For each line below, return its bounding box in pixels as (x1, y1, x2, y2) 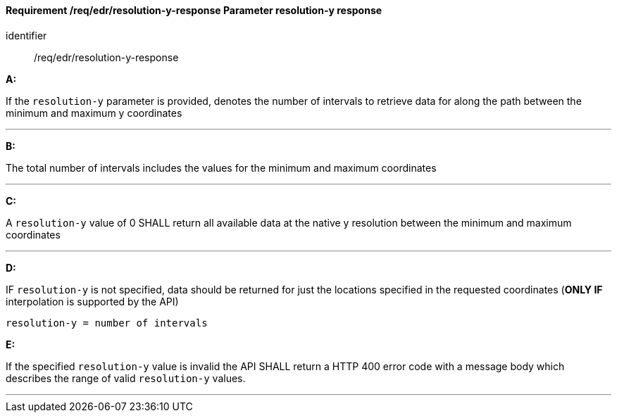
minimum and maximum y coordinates (6, 106, 182, 119)
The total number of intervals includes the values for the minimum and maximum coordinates (6, 161, 437, 174)
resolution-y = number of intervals (6, 317, 208, 329)
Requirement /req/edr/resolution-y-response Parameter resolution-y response (6, 4, 382, 16)
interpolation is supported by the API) (6, 295, 179, 308)
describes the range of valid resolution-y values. (6, 372, 246, 384)
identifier (6, 29, 47, 42)
